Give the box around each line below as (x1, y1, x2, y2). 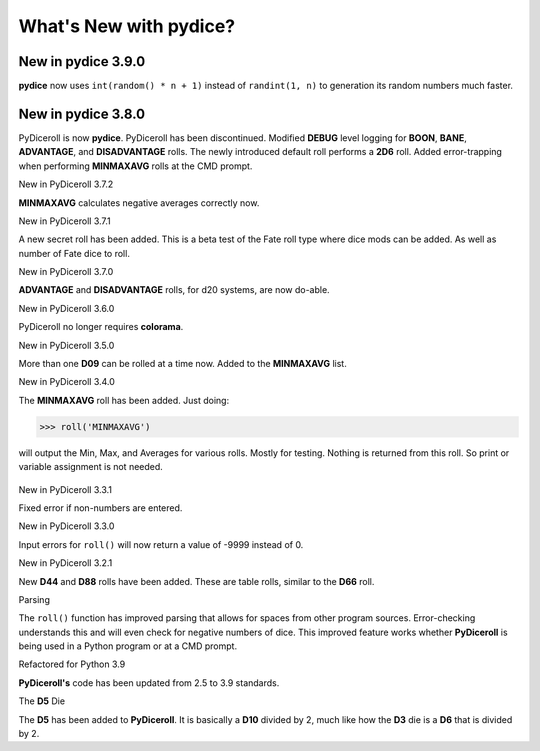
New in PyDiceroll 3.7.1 (18, 215, 111, 227)
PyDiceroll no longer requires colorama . (18, 321, 184, 333)
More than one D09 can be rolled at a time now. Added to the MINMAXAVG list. (18, 358, 347, 370)
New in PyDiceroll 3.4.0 (18, 376, 115, 388)
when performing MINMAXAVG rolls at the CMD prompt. (18, 160, 253, 172)
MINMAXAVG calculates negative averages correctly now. (18, 196, 260, 209)
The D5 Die (18, 695, 65, 707)
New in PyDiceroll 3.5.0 (18, 339, 115, 351)
